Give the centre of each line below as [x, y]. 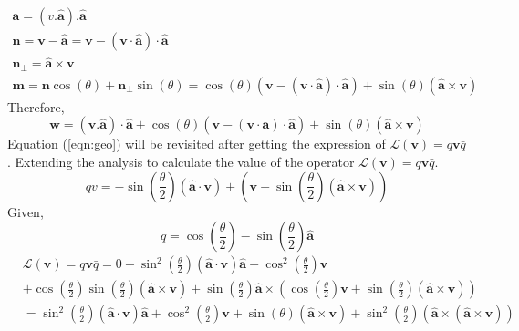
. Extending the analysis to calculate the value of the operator [181, 161]
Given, [26, 211]
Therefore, [36, 106]
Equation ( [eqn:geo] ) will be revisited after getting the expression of [197, 144]
